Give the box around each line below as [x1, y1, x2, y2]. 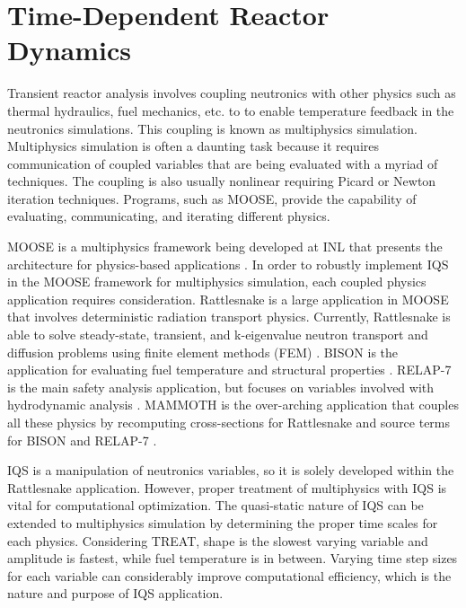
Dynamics [7, 31, 132, 68]
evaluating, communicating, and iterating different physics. [7, 207, 330, 225]
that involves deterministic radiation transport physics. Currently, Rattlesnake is [7, 307, 451, 326]
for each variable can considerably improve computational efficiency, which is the [7, 566, 452, 585]
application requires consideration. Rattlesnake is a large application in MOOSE [7, 289, 449, 308]
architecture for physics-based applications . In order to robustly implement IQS [7, 254, 449, 273]
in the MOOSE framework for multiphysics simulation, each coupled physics [7, 272, 426, 291]
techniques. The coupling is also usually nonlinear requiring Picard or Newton [7, 172, 436, 190]
